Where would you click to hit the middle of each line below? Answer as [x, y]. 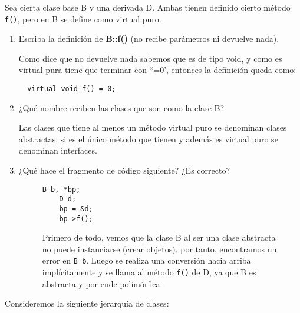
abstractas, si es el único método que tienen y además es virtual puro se [148, 139]
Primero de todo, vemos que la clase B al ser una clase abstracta [159, 237]
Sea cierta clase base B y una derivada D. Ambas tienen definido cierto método [148, 7]
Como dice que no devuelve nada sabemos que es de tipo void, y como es [150, 58]
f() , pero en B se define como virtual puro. [83, 19]
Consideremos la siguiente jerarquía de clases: [87, 303]
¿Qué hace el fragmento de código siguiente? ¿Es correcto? [124, 170]
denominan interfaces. [58, 150]
